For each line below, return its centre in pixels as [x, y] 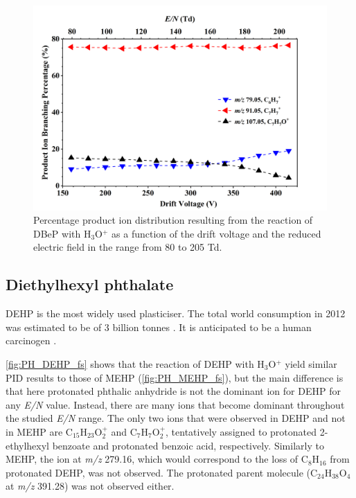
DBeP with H [62, 233]
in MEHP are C [39, 431]
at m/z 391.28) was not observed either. [90, 486]
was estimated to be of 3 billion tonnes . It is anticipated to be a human [159, 327]
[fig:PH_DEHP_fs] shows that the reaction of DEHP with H [135, 364]
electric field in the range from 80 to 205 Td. [128, 247]
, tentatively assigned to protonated [241, 431]
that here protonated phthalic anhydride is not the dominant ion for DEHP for [173, 391]
